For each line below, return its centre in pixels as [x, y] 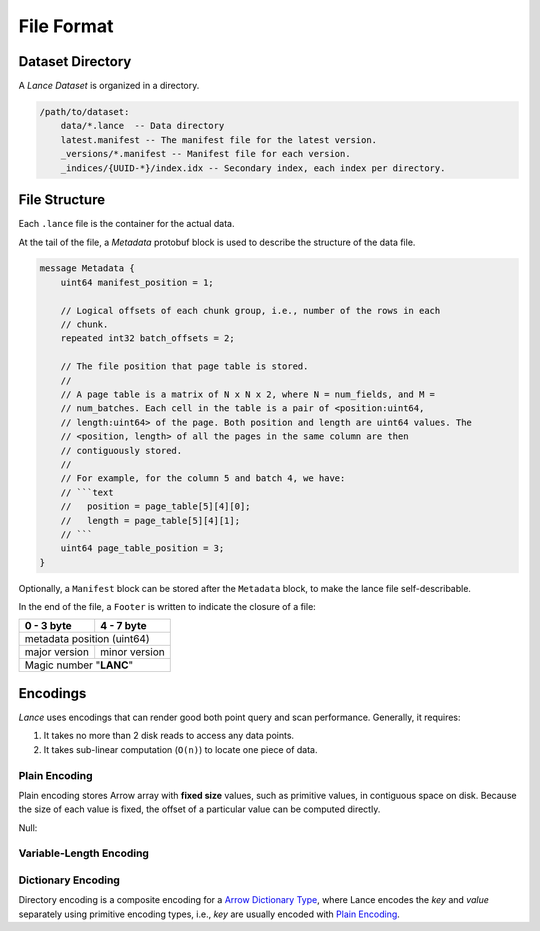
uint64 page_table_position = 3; [142, 548]
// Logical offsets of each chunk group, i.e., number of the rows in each [250, 310]
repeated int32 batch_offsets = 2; [147, 338]
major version [57, 652]
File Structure [61, 200]
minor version [132, 652]
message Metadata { [87, 268]
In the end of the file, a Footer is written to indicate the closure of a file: [167, 607]
